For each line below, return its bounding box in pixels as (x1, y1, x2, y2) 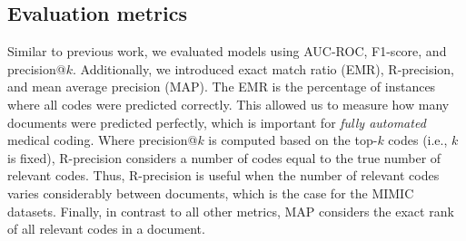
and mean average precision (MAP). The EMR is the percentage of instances (7, 77, 436, 96)
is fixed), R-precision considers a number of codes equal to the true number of (7, 148, 441, 167)
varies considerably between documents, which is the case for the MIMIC (7, 183, 414, 202)
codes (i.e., (388, 130, 448, 149)
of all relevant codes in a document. (7, 219, 205, 238)
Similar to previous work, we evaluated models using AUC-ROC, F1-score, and (7, 42, 447, 61)
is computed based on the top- (208, 130, 378, 149)
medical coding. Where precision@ (7, 130, 198, 149)
